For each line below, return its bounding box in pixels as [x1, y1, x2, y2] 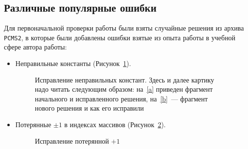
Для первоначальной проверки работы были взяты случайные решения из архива [4, 23, 244, 33]
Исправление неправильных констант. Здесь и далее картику [35, 74, 214, 84]
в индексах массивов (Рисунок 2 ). [64, 119, 166, 130]
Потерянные [15, 119, 52, 130]
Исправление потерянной [35, 135, 109, 146]
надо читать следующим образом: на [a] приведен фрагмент [35, 84, 213, 94]
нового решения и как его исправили [35, 103, 144, 113]
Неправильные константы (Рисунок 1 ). [15, 58, 131, 68]
